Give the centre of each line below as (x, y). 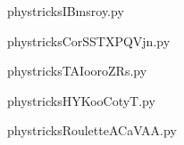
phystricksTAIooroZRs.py (77, 71)
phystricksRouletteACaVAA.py (92, 130)
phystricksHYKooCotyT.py (81, 100)
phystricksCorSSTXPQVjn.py (89, 40)
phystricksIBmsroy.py (66, 11)
